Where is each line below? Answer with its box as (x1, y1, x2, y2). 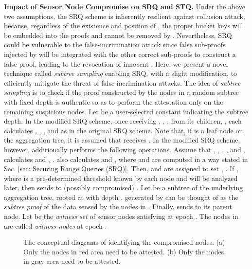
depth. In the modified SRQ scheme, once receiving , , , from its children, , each (4, 116, 242, 126)
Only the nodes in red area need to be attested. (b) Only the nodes (23, 246, 224, 256)
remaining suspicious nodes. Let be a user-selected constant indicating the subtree (4, 106, 249, 116)
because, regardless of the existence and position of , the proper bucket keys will (4, 20, 243, 31)
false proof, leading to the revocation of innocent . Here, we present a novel (4, 58, 228, 69)
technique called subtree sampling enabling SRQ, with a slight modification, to (4, 68, 237, 78)
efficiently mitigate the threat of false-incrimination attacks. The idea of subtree (4, 77, 241, 88)
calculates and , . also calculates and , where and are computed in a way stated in (4, 154, 248, 164)
